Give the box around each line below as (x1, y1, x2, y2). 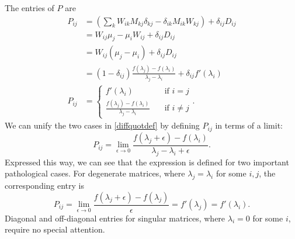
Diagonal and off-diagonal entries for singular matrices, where (5, 212, 225, 224)
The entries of (5, 2, 54, 13)
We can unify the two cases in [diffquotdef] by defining (5, 119, 200, 131)
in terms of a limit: (215, 119, 283, 131)
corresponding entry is (5, 179, 85, 191)
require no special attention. (5, 223, 105, 235)
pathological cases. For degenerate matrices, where (5, 167, 185, 179)
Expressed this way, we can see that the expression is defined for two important (5, 155, 289, 168)
